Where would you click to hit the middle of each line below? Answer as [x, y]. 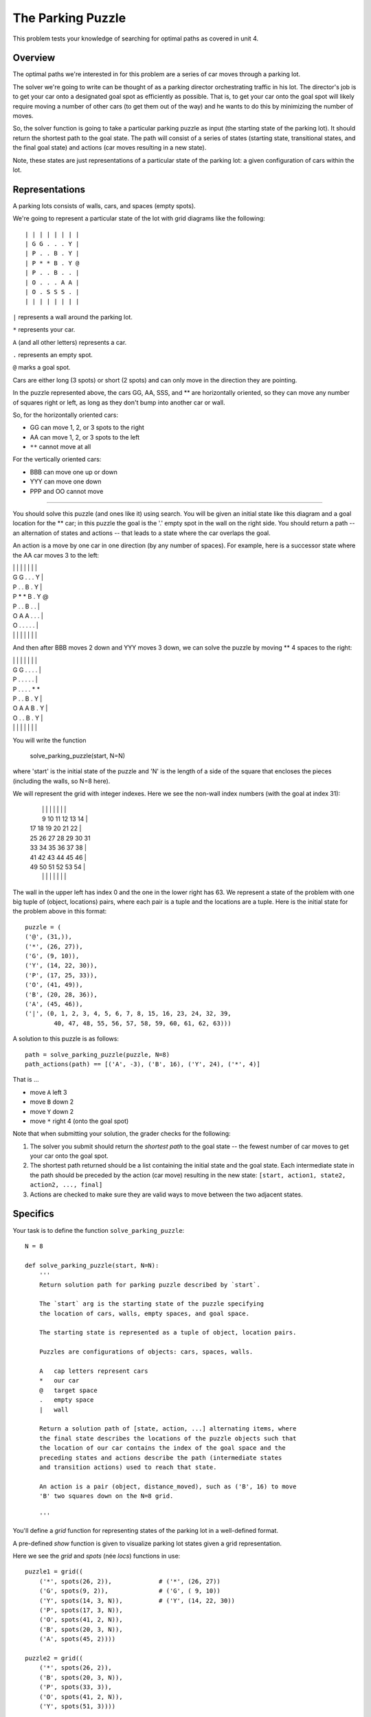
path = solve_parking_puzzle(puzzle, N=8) [98, 1055]
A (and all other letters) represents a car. [70, 342]
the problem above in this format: [60, 911]
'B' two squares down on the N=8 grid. [106, 1496]
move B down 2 [52, 1102]
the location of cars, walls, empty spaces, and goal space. [144, 1313]
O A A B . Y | [30, 708]
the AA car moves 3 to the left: [56, 555]
